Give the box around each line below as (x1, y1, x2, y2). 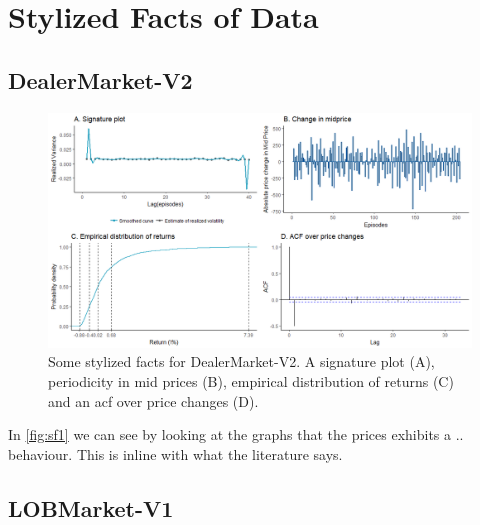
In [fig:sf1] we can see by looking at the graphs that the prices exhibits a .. (8, 424, 464, 445)
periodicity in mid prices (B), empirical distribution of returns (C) (48, 370, 454, 391)
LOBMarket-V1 (8, 492, 174, 523)
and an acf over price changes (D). (48, 390, 259, 411)
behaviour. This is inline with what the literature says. (8, 443, 343, 464)
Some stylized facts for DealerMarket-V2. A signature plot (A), (48, 351, 435, 372)
